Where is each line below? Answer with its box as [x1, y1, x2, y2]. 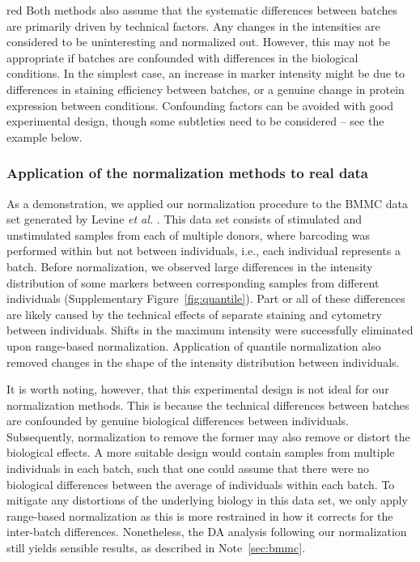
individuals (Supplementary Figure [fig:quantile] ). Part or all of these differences [6, 290, 405, 307]
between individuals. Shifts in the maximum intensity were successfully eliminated [6, 321, 414, 338]
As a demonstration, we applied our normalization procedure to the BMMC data [6, 194, 409, 211]
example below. [6, 128, 83, 145]
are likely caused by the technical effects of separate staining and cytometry [6, 305, 382, 322]
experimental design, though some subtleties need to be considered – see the [6, 113, 384, 130]
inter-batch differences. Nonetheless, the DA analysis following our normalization [6, 523, 407, 540]
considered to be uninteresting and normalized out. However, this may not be [6, 33, 391, 50]
